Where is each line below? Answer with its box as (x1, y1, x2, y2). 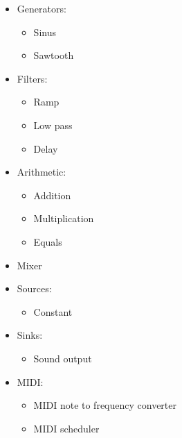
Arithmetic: (17, 165, 66, 179)
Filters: (17, 71, 48, 85)
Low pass (33, 117, 73, 132)
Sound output (33, 351, 92, 365)
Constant (33, 304, 73, 319)
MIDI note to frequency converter (33, 398, 177, 412)
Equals (33, 234, 62, 249)
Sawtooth (33, 48, 74, 62)
